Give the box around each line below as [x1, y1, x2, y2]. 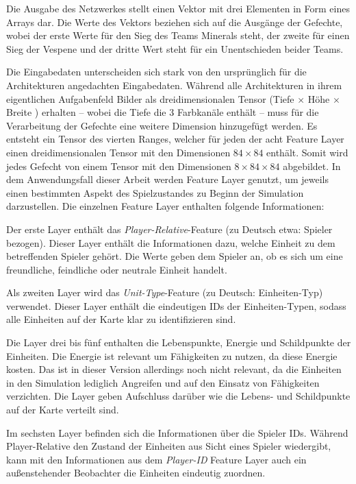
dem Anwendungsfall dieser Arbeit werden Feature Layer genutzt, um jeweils [6, 172, 329, 186]
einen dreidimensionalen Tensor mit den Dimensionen [6, 145, 231, 159]
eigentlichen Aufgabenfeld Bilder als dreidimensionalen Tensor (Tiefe [6, 91, 294, 106]
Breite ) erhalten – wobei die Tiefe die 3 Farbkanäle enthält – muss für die [6, 105, 319, 119]
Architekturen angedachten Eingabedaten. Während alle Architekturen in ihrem [6, 77, 342, 92]
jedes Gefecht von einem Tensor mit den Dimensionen [6, 158, 231, 173]
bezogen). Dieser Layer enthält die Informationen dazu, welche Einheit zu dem [6, 235, 335, 250]
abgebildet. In [283, 158, 341, 173]
